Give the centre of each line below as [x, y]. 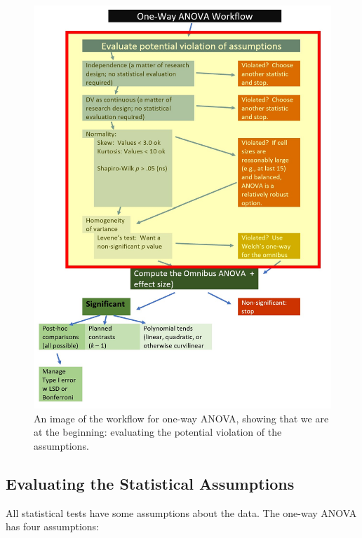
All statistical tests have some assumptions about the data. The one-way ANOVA [181, 512]
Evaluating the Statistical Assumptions [150, 483]
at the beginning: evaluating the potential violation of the [158, 432]
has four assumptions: [52, 526]
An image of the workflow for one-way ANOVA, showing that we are [181, 418]
